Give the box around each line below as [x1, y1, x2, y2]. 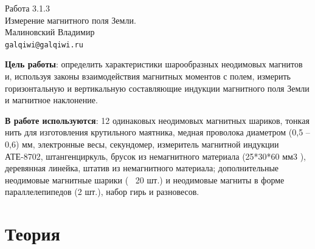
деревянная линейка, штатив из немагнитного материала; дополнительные [5, 162, 279, 174]
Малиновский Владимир [5, 26, 95, 38]
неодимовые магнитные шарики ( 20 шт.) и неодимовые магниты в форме [5, 173, 285, 186]
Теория [5, 221, 60, 246]
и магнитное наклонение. [5, 94, 98, 106]
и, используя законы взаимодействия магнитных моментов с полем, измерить [5, 70, 291, 83]
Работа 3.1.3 [5, 2, 50, 14]
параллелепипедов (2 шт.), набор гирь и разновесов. [5, 185, 199, 198]
